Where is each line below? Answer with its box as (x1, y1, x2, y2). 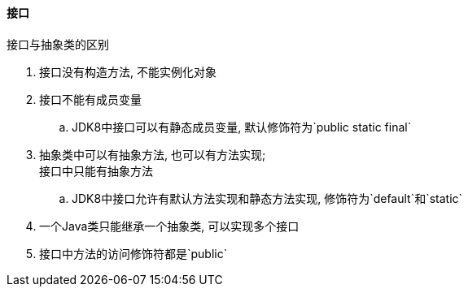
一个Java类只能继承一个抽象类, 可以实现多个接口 (39, 218, 300, 233)
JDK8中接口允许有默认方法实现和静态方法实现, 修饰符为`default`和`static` (72, 191, 463, 205)
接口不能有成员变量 (39, 92, 142, 106)
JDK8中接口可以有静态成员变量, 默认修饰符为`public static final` (72, 119, 412, 134)
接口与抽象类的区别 (7, 37, 109, 51)
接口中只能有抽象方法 (39, 163, 153, 178)
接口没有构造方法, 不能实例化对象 (39, 64, 217, 79)
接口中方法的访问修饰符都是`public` (39, 246, 228, 261)
